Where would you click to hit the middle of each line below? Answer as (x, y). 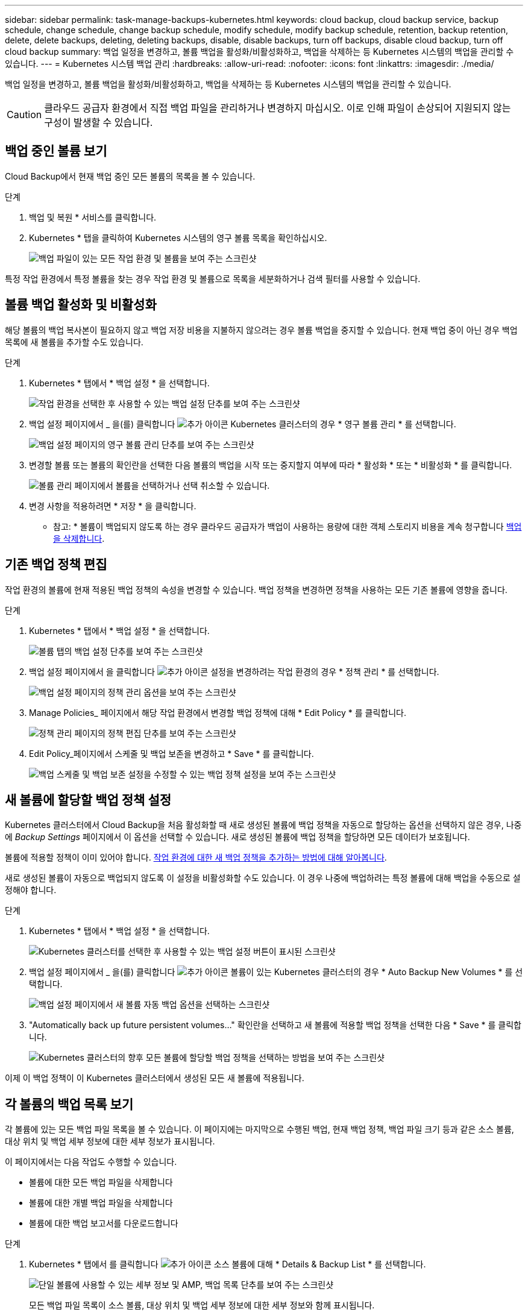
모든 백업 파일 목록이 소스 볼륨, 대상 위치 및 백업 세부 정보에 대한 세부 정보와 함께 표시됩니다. (202, 1305)
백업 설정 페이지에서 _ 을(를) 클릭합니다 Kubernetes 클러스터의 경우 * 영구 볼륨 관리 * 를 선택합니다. (243, 424)
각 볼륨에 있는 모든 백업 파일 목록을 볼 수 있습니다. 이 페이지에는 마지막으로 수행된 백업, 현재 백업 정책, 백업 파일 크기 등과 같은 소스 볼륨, (259, 1129)
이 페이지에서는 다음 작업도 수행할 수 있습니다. (91, 1162)
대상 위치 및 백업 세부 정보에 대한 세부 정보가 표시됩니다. (110, 1141)
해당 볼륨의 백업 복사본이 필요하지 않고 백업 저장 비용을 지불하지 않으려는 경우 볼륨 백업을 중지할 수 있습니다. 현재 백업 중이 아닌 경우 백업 (261, 330)
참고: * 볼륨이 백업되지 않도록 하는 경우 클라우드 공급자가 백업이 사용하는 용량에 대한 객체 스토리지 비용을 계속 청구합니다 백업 (288, 526)
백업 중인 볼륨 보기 (56, 151)
